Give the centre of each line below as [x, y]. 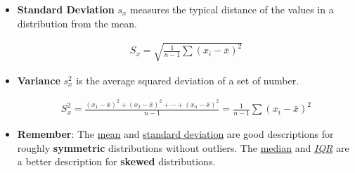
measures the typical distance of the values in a [232, 9]
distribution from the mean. [77, 23]
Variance [39, 80]
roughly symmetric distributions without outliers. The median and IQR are [183, 147]
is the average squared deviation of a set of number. [188, 80]
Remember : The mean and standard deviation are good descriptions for [175, 134]
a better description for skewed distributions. [116, 161]
